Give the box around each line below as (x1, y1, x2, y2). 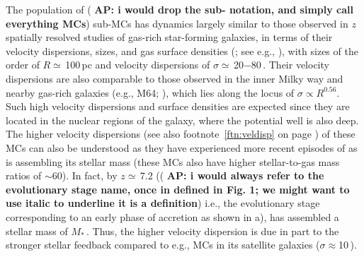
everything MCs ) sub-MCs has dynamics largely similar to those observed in (6, 16, 348, 30)
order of (6, 57, 40, 72)
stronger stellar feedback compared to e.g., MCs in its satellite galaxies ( (6, 237, 320, 252)
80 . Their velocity (251, 57, 329, 72)
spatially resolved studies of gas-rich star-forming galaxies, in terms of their (6, 30, 333, 44)
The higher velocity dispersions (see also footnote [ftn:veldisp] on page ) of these (6, 126, 356, 141)
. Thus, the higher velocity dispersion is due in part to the (86, 223, 339, 238)
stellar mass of (6, 223, 68, 238)
